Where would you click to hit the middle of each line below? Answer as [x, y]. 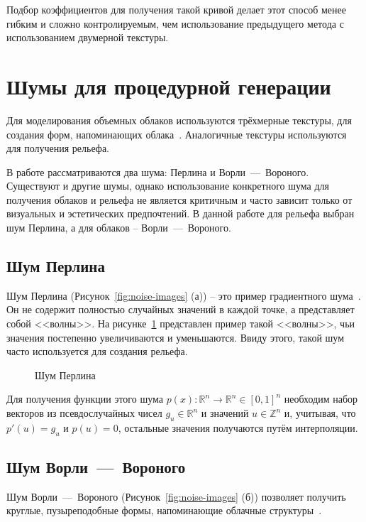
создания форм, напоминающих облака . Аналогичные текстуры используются [177, 134]
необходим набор [321, 399]
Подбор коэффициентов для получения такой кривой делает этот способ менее [176, 9]
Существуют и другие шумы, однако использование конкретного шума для [168, 186]
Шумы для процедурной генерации [169, 86]
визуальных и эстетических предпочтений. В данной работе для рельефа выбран [181, 213]
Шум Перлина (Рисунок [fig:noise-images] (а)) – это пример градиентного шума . [184, 295]
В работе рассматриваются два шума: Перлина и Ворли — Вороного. [158, 172]
